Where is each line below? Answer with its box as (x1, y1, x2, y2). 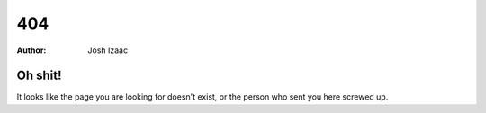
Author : (16, 45, 47, 56)
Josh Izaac (87, 45, 129, 56)
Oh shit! (16, 68, 62, 83)
